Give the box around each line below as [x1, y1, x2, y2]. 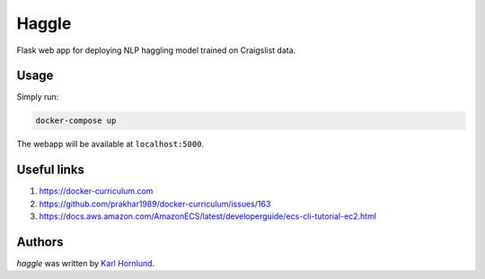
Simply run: [16, 92, 59, 102]
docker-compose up [35, 116, 117, 126]
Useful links [16, 162, 85, 178]
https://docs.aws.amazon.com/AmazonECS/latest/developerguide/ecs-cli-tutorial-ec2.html [39, 211, 377, 222]
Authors [16, 234, 64, 249]
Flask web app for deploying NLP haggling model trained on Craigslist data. [16, 45, 296, 56]
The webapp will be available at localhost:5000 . [16, 139, 205, 150]
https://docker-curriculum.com [39, 186, 154, 196]
